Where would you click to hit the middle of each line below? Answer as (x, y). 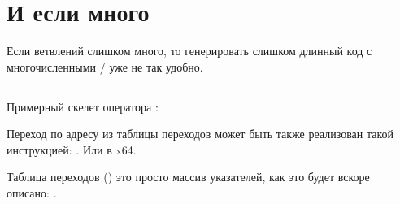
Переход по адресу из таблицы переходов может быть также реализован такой (200, 134)
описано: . (32, 193)
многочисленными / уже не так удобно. (105, 66)
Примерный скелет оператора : (83, 106)
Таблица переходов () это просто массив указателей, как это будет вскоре (188, 177)
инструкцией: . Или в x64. (72, 149)
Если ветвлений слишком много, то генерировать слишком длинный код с (189, 51)
